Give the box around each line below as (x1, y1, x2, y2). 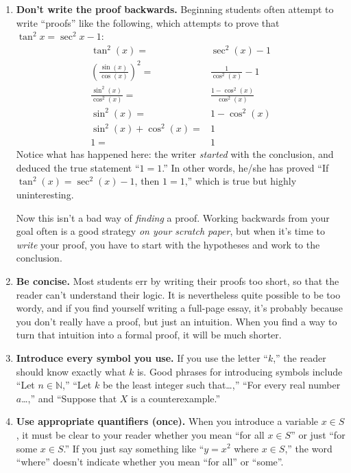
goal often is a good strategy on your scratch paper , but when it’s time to (16, 224, 325, 238)
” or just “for (291, 427, 346, 441)
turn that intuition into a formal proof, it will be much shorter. (16, 327, 282, 342)
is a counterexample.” (131, 391, 221, 405)
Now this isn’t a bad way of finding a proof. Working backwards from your (16, 210, 330, 224)
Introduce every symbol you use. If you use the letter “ (16, 350, 268, 365)
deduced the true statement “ (16, 160, 140, 174)
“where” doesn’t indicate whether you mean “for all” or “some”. (16, 454, 284, 469)
